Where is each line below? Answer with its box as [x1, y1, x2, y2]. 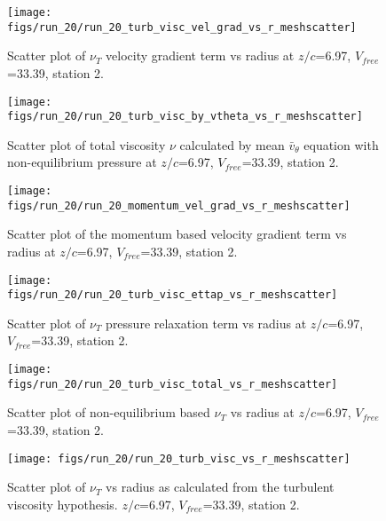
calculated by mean [179, 135, 285, 154]
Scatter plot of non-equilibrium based [7, 403, 210, 422]
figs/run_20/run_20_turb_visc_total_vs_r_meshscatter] [7, 377, 338, 391]
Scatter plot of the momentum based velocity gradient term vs [7, 225, 347, 243]
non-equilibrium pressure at [7, 153, 157, 171]
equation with [303, 135, 379, 154]
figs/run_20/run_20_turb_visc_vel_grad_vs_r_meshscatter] [7, 20, 357, 34]
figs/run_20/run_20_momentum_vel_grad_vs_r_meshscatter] [7, 199, 351, 212]
